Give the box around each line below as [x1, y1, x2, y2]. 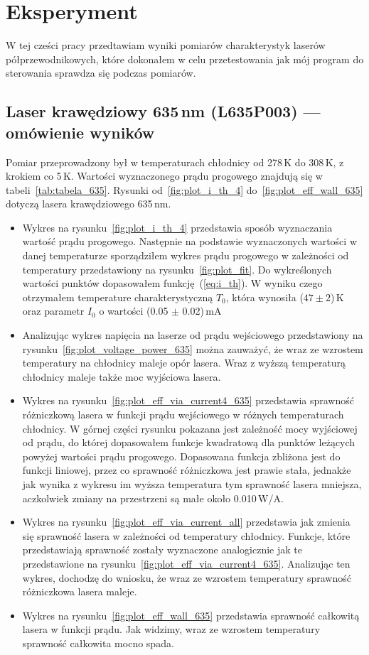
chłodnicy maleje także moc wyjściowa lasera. [22, 369, 221, 384]
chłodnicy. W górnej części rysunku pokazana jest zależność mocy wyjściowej [22, 421, 358, 435]
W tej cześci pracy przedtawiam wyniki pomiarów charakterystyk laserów [6, 38, 326, 53]
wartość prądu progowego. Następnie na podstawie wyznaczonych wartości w [22, 234, 357, 249]
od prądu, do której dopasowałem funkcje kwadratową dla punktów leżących [22, 435, 355, 450]
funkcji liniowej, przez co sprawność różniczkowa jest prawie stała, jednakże [22, 462, 351, 477]
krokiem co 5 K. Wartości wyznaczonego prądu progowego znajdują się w [6, 168, 323, 183]
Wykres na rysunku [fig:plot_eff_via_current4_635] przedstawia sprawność [22, 393, 354, 408]
